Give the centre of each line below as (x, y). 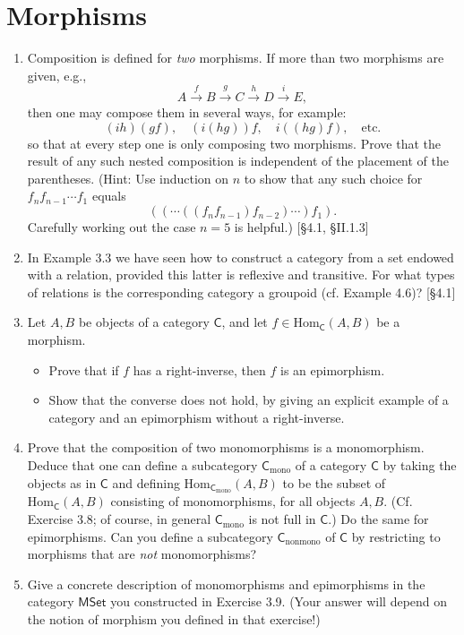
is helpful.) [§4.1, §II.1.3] (301, 227)
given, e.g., (57, 75)
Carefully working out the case (112, 227)
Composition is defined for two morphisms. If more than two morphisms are (236, 58)
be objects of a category (144, 322)
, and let (245, 322)
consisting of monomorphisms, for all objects (233, 501)
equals (109, 196)
